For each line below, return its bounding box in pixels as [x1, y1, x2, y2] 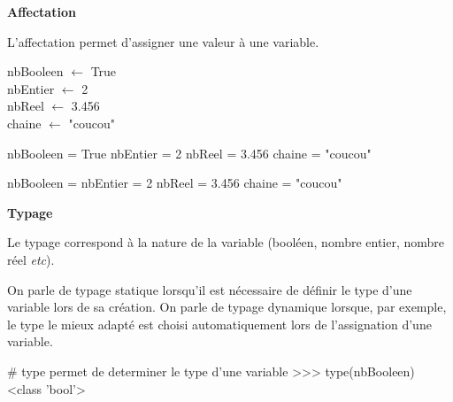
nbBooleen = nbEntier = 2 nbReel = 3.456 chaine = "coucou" [7, 174, 342, 192]
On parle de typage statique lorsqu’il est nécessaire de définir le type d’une [7, 280, 412, 298]
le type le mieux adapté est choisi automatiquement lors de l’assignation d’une [7, 314, 432, 333]
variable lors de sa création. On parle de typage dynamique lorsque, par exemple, [7, 298, 447, 316]
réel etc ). [7, 250, 55, 268]
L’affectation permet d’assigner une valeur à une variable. [7, 32, 319, 50]
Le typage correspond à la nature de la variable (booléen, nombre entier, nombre [7, 233, 445, 251]
